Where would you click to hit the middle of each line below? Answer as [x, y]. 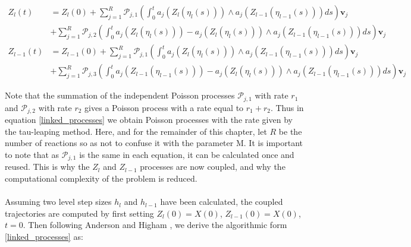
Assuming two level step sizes [58, 202]
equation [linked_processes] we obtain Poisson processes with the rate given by [149, 120]
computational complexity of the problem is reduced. [101, 178]
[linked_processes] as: [44, 236]
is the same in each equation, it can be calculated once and [187, 154]
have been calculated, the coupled [222, 202]
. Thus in [287, 107]
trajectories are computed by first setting [79, 213]
